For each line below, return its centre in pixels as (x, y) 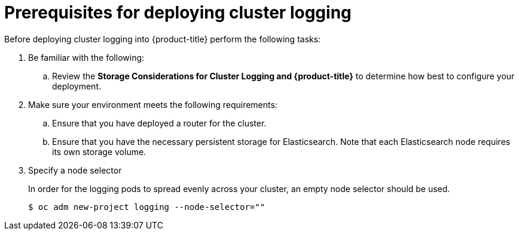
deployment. (77, 86)
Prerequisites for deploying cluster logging (178, 13)
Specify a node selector (75, 170)
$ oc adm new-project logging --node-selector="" (147, 207)
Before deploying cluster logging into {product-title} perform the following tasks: (163, 39)
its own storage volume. (99, 151)
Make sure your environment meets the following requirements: (153, 104)
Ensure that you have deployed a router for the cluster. (159, 123)
